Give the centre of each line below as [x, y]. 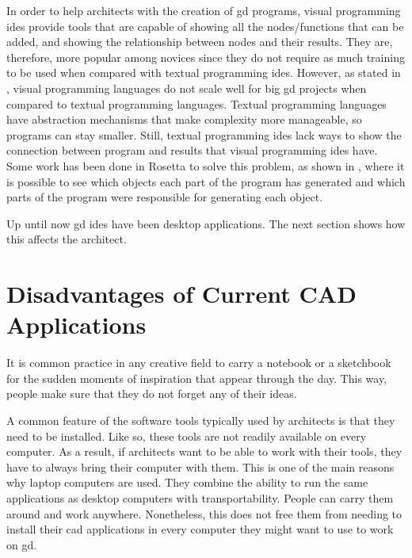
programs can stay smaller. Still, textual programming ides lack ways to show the [204, 134]
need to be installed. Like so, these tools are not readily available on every [187, 436]
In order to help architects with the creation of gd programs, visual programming [204, 10]
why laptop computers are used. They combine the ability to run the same [187, 482]
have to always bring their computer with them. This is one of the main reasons [200, 466]
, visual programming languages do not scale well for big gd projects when [187, 88]
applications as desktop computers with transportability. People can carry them [200, 497]
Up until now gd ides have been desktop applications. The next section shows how [206, 223]
